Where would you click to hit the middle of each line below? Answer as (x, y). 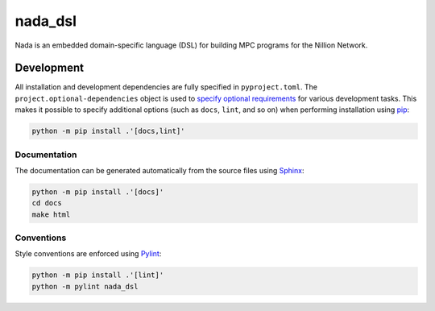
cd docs (47, 203)
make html (51, 214)
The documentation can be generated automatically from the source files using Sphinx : (159, 170)
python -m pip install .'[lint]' (98, 275)
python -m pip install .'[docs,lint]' (108, 131)
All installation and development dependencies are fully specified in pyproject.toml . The (166, 87)
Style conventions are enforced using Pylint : (88, 254)
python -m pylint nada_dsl (85, 286)
